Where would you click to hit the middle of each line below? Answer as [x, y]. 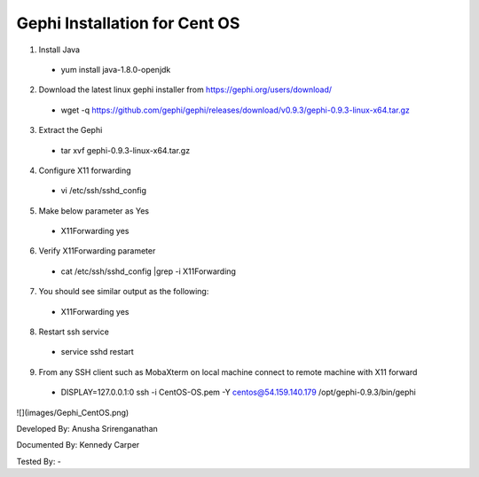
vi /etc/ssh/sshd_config [103, 191]
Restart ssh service [74, 332]
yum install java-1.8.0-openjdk [116, 69]
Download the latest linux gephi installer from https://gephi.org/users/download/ [185, 90]
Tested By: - [39, 461]
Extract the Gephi [71, 130]
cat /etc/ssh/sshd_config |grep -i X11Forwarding [149, 271]
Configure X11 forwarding [85, 170]
